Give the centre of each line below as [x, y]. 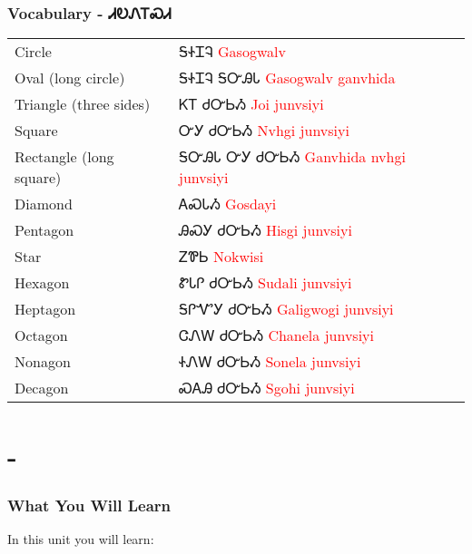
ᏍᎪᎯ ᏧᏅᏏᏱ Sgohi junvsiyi [267, 388]
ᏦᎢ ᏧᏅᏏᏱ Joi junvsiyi [251, 104]
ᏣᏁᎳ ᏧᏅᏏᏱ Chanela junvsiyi [276, 335]
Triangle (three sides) [83, 104]
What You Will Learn [89, 505]
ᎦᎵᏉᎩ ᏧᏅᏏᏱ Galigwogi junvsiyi [286, 309]
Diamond [44, 204]
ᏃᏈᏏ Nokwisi [221, 257]
